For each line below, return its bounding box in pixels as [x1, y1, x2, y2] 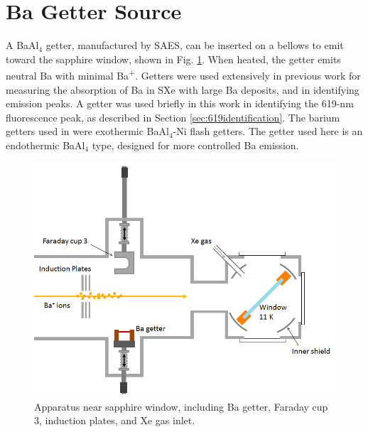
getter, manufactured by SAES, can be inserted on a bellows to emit [45, 38, 344, 53]
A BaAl [6, 38, 39, 53]
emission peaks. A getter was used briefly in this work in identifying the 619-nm [6, 96, 354, 111]
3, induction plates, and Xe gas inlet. [34, 413, 195, 428]
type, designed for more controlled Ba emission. [92, 137, 299, 152]
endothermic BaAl [6, 137, 85, 152]
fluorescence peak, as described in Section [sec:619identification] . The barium [6, 109, 340, 124]
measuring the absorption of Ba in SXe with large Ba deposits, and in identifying [6, 82, 359, 97]
